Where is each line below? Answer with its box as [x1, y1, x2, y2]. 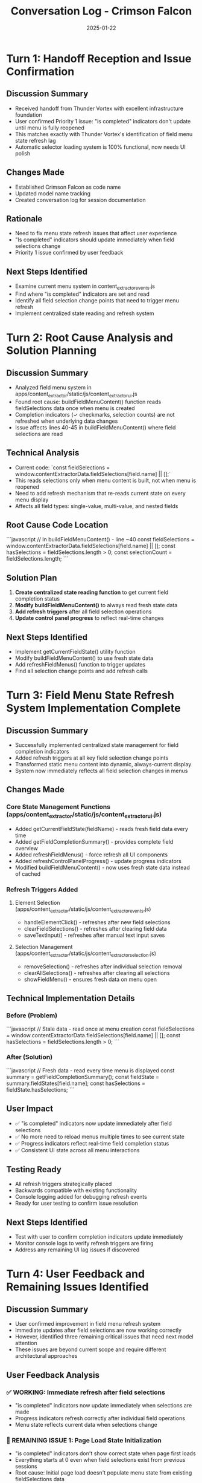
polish [14, 149, 31, 157]
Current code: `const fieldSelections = [14, 464, 110, 471]
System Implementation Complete [6, 702, 181, 715]
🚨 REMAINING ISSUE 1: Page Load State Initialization [6, 1436, 162, 1444]
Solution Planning [6, 344, 97, 357]
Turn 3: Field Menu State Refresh [6, 688, 175, 702]
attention [14, 1340, 37, 1347]
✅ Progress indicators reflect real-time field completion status [14, 1139, 169, 1147]
